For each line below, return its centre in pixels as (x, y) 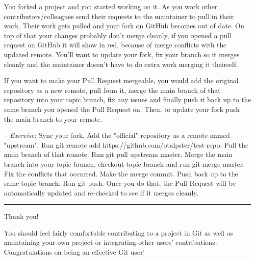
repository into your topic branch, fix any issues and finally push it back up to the (127, 99)
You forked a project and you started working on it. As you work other (111, 6)
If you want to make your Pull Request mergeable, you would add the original (121, 80)
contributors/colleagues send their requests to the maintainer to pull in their (119, 16)
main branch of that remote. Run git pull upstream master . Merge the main (118, 154)
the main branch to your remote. (53, 119)
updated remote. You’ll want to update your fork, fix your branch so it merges (122, 54)
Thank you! (21, 216)
